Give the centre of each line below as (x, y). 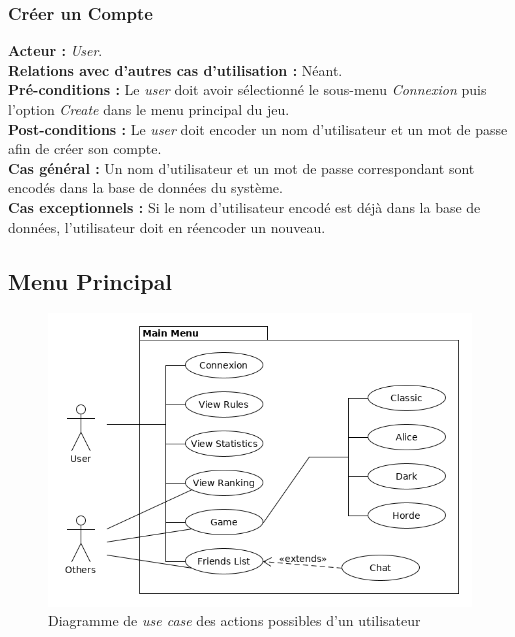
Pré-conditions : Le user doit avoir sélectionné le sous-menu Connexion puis (247, 89)
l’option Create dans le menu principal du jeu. (149, 109)
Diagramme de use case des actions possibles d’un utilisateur (234, 620)
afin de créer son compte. (85, 148)
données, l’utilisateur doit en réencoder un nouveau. (167, 226)
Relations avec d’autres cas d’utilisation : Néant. (175, 69)
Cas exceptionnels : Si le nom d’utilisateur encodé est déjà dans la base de (244, 206)
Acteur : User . (55, 50)
